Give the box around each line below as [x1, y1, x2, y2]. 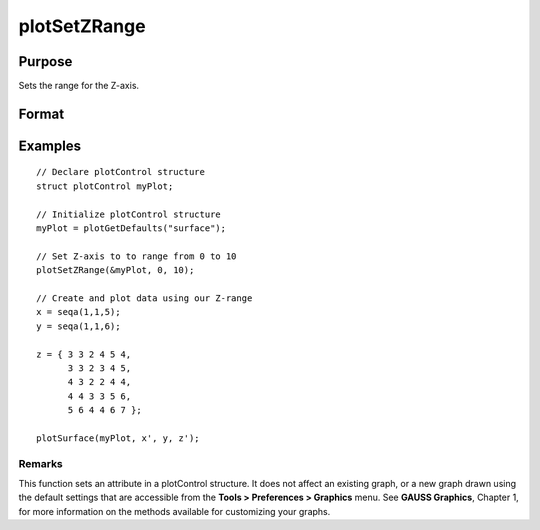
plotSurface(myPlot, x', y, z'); [36, 432, 200, 444]
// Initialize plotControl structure [36, 208, 222, 220]
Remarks [18, 456, 64, 470]
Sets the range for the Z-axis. [18, 80, 140, 92]
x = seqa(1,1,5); [36, 306, 121, 318]
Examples [18, 137, 82, 154]
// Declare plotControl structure [36, 166, 205, 178]
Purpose [18, 53, 73, 70]
